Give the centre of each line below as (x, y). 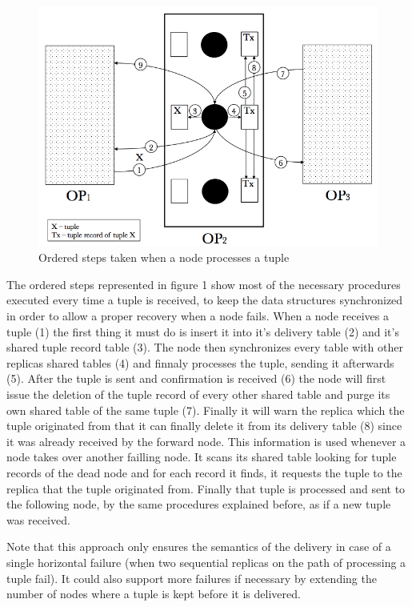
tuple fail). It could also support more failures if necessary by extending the (192, 578)
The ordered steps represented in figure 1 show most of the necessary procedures (204, 284)
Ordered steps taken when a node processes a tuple (164, 257)
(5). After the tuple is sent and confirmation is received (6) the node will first (196, 378)
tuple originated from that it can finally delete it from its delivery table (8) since (204, 426)
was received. (38, 519)
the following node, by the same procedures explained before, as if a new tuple (199, 504)
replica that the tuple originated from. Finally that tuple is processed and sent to (206, 488)
